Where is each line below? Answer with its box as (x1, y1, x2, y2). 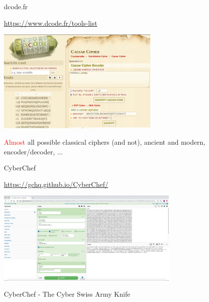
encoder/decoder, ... (4, 146, 63, 156)
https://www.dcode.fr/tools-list (4, 17, 97, 28)
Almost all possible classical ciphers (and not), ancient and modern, (4, 137, 206, 147)
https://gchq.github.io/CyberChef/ (4, 179, 109, 189)
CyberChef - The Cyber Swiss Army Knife (4, 289, 130, 299)
